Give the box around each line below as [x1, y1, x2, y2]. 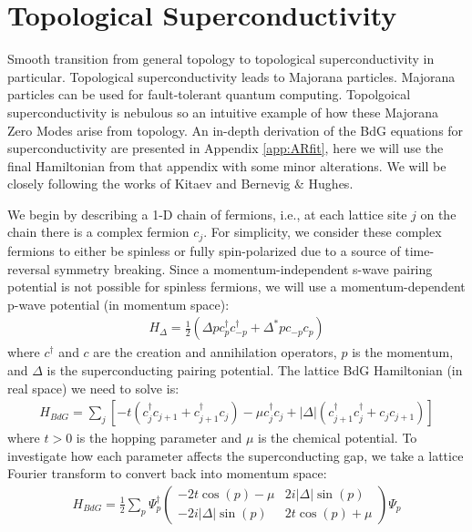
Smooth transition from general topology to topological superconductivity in [7, 49, 435, 68]
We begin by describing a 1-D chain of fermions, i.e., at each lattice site [7, 204, 407, 223]
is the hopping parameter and [76, 428, 242, 447]
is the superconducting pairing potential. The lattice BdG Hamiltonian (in [46, 360, 463, 379]
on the [420, 204, 457, 223]
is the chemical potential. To [258, 428, 417, 447]
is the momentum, [352, 343, 454, 362]
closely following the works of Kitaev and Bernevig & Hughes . [7, 174, 354, 193]
